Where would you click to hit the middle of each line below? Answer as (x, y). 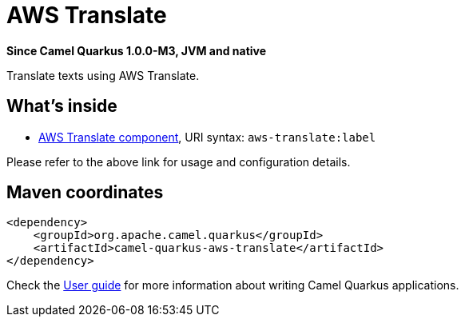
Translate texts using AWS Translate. (103, 75)
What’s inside (62, 106)
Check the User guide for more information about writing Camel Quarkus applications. (233, 285)
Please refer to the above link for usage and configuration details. (179, 161)
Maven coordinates (85, 193)
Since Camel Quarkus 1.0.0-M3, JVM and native (137, 50)
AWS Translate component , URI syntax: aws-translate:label (207, 137)
